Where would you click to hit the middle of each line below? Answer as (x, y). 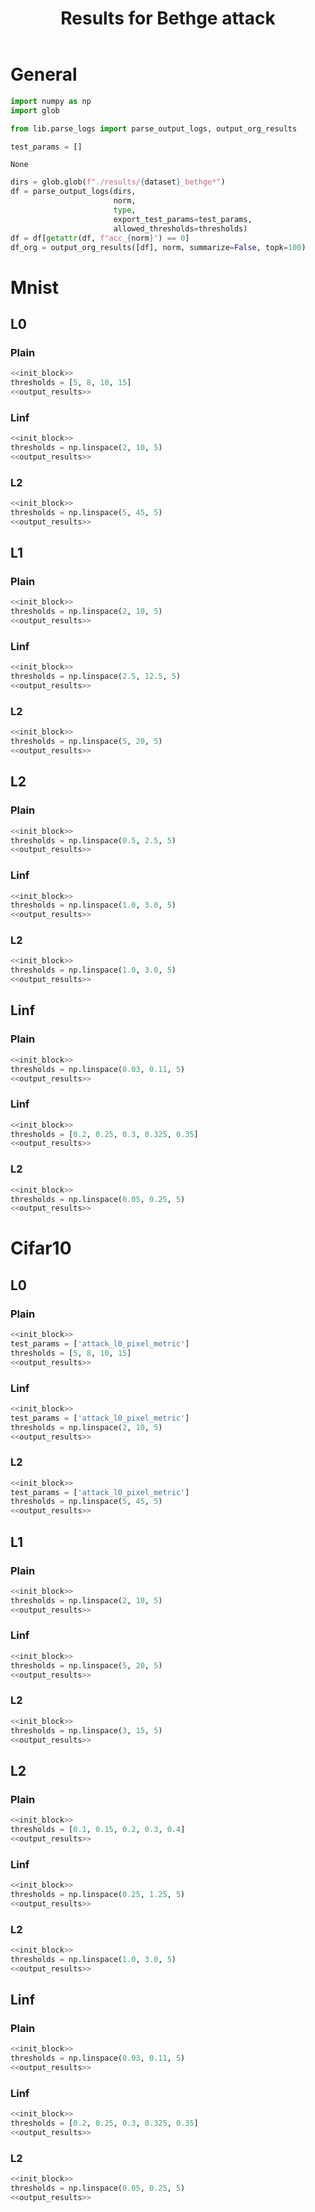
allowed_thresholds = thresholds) (180, 228)
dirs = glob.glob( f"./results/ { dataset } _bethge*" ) (118, 182)
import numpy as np (51, 101)
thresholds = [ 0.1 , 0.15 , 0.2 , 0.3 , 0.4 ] (98, 1829)
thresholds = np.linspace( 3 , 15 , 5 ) (86, 1730)
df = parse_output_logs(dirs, (73, 192)
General (44, 74)
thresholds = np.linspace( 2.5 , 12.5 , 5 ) (96, 677)
